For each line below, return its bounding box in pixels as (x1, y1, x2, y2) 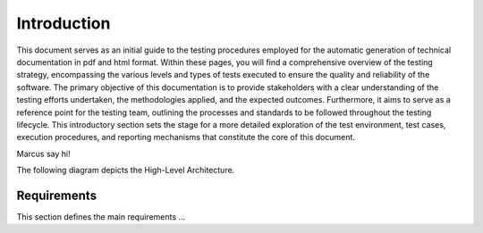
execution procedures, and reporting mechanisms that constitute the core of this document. (16, 132, 355, 143)
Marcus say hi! (16, 148, 71, 159)
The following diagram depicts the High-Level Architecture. (16, 165, 235, 176)
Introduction (16, 13, 111, 33)
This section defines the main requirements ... (16, 211, 186, 222)
